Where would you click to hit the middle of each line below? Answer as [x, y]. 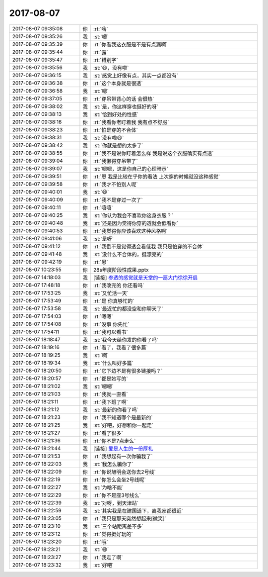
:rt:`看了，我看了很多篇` [121, 347]
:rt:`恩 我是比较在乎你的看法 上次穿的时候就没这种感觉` [157, 177]
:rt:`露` [101, 52]
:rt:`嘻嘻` [103, 207]
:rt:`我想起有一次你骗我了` [123, 456]
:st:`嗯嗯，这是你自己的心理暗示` [131, 169]
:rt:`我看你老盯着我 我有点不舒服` [131, 122]
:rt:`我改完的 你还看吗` [119, 285]
